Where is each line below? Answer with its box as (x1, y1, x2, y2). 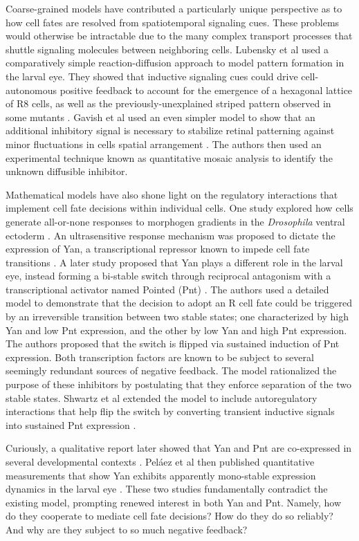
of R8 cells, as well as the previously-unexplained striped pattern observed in (6, 96, 331, 111)
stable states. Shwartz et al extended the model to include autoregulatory (6, 390, 317, 405)
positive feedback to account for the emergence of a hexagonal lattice (59, 82, 353, 97)
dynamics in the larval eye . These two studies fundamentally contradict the (6, 482, 328, 496)
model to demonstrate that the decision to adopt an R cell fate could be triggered (6, 295, 352, 310)
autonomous (6, 82, 57, 97)
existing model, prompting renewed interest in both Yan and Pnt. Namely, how (6, 495, 342, 509)
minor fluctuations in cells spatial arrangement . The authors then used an (6, 136, 322, 151)
